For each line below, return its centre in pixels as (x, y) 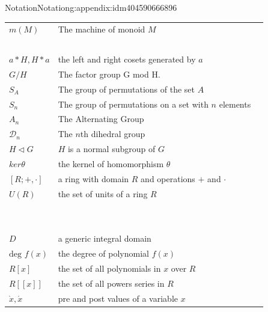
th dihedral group (113, 134)
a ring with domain (93, 178)
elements (235, 104)
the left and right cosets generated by (127, 59)
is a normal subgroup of (111, 149)
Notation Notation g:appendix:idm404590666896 (91, 7)
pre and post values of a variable (118, 298)
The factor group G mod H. (109, 74)
